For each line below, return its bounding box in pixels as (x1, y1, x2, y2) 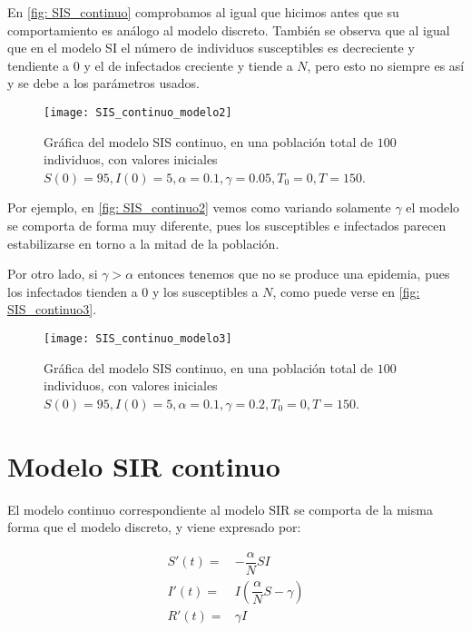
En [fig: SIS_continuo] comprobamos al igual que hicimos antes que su (7, 3, 399, 21)
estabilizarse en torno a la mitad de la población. (7, 233, 280, 252)
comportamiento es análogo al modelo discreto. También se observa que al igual (7, 20, 450, 39)
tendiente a (7, 55, 70, 74)
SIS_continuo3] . (7, 300, 97, 319)
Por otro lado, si (7, 264, 98, 283)
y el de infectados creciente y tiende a (83, 55, 293, 74)
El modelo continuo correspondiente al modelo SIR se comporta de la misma (7, 499, 433, 518)
